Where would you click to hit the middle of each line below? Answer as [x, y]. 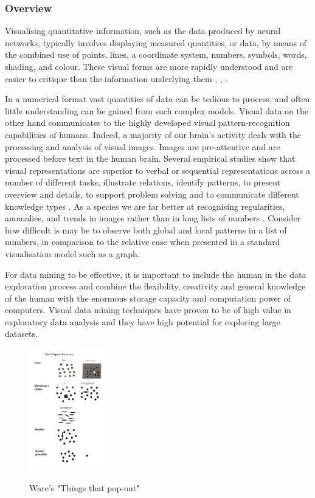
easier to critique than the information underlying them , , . [116, 78]
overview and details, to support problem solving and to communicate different [152, 194]
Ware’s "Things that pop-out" [85, 487]
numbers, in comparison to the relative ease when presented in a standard [143, 242]
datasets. [21, 334]
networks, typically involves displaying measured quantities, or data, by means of [156, 42]
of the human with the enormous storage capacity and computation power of [148, 298]
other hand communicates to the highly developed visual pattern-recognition [147, 123]
